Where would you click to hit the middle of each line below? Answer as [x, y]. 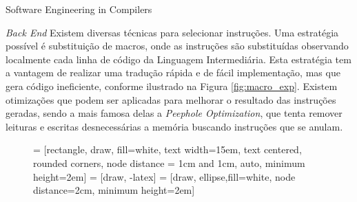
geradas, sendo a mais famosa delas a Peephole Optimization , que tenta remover [174, 113]
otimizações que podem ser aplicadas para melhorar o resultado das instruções [171, 99]
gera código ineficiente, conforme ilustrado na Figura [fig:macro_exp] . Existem [172, 86]
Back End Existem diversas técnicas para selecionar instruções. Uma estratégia [172, 32]
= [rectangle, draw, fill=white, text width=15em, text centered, [167, 149]
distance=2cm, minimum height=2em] [114, 190]
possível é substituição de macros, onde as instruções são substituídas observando [177, 46]
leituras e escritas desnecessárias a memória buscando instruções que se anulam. [174, 126]
